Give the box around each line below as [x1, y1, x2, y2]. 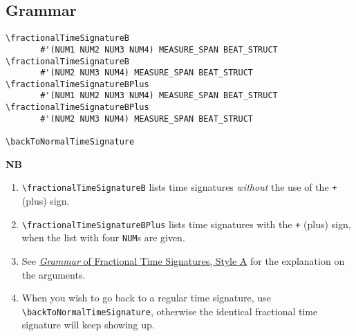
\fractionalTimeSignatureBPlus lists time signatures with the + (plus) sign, [21, 216, 351, 231]
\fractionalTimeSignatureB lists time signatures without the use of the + [21, 180, 337, 194]
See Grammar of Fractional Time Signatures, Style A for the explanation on [21, 253, 345, 268]
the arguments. [21, 267, 86, 281]
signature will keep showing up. [21, 317, 155, 332]
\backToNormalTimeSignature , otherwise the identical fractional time [21, 304, 318, 318]
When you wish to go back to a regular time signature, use [21, 290, 271, 305]
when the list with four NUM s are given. [21, 230, 185, 245]
